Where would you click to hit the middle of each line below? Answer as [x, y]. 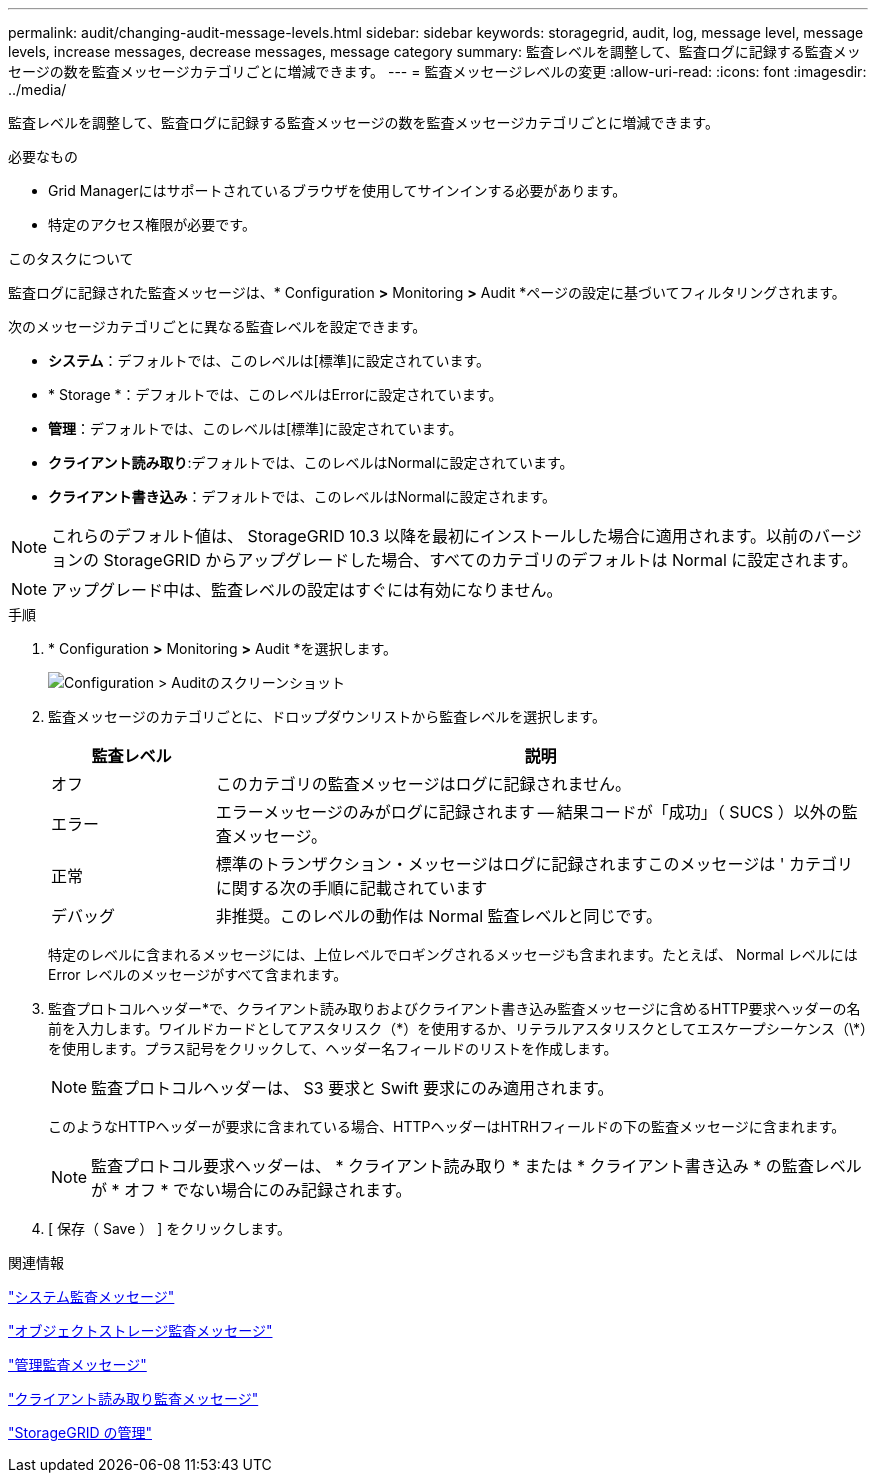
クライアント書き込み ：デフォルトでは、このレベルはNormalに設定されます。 [302, 496]
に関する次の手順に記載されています [351, 888]
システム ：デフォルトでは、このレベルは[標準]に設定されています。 [269, 360]
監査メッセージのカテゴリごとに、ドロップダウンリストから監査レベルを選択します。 [327, 716]
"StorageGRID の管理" [80, 1432]
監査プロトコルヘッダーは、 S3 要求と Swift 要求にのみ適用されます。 [352, 1088]
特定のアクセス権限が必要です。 [152, 224]
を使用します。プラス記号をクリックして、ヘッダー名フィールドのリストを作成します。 [333, 1048]
